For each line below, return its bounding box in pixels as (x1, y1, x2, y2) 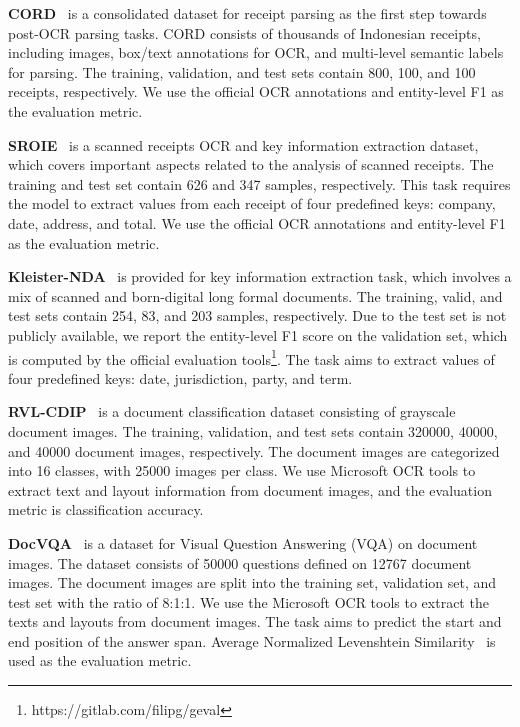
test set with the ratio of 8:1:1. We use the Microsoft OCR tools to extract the (8, 591, 489, 612)
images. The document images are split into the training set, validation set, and (8, 572, 497, 593)
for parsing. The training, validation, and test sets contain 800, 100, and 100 (8, 61, 476, 82)
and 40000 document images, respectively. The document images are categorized (8, 440, 500, 461)
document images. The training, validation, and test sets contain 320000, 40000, (8, 420, 498, 441)
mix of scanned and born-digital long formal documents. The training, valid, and (8, 285, 503, 306)
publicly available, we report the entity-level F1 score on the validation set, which (8, 324, 508, 345)
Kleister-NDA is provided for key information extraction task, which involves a (8, 266, 512, 287)
